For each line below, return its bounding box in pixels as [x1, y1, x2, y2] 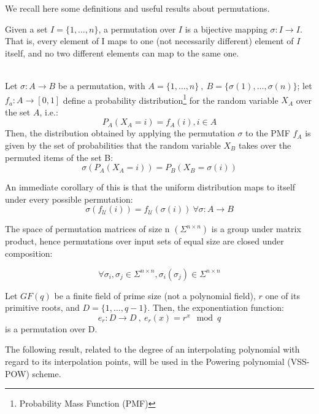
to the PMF [245, 127, 290, 139]
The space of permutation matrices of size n [5, 222, 170, 235]
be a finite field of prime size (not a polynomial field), [54, 289, 256, 302]
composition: [5, 246, 53, 259]
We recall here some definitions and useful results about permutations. [5, 2, 270, 14]
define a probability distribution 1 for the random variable [63, 92, 279, 106]
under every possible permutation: [5, 192, 133, 205]
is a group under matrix [211, 222, 301, 235]
